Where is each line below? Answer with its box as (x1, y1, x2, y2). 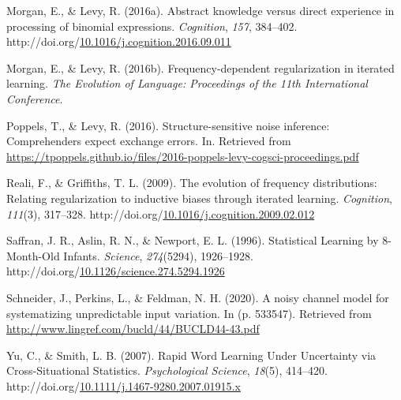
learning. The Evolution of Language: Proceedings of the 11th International (6, 75, 368, 92)
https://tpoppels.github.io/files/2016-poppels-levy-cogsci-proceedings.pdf (6, 148, 359, 164)
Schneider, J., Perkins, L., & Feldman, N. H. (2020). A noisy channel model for (6, 289, 389, 305)
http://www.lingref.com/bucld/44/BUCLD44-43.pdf (6, 320, 260, 337)
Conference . (6, 90, 63, 107)
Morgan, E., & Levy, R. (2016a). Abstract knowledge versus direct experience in (6, 2, 395, 18)
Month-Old (6, 247, 60, 264)
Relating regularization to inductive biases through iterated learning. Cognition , (6, 189, 392, 206)
